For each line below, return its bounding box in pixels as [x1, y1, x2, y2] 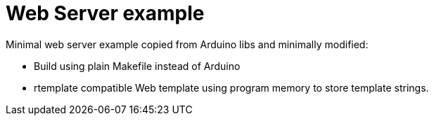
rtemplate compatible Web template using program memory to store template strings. [34, 81, 429, 94]
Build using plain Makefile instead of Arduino [34, 59, 241, 72]
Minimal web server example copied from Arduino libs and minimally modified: [6, 38, 369, 50]
